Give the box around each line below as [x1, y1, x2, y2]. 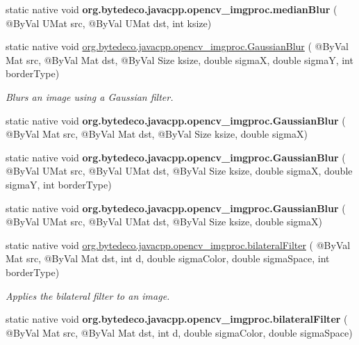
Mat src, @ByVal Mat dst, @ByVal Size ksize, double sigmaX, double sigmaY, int [6, 52, 353, 67]
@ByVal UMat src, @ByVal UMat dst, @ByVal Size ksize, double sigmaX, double [6, 163, 353, 178]
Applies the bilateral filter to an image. [6, 288, 170, 303]
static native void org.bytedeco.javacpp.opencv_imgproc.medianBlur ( [6, 2, 337, 16]
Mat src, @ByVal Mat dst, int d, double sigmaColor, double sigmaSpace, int [6, 251, 330, 266]
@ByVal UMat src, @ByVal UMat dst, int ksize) [6, 15, 212, 30]
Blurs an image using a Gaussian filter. [6, 89, 174, 104]
